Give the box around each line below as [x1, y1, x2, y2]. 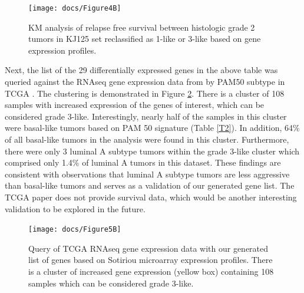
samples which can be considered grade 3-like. [28, 276, 194, 289]
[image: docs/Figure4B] [28, 4, 121, 12]
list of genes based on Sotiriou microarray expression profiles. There [28, 254, 273, 266]
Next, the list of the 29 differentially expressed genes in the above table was [5, 64, 278, 76]
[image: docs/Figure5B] [28, 225, 121, 234]
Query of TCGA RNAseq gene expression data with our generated [28, 242, 269, 254]
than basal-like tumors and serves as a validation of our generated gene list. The [5, 179, 295, 192]
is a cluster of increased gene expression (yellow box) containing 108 [28, 265, 274, 277]
